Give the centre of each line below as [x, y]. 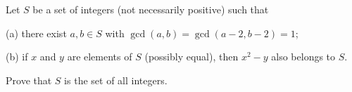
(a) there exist [36, 33]
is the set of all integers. [116, 80]
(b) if [17, 57]
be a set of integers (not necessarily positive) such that [151, 9]
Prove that [29, 80]
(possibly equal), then [191, 57]
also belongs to [303, 57]
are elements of [100, 57]
